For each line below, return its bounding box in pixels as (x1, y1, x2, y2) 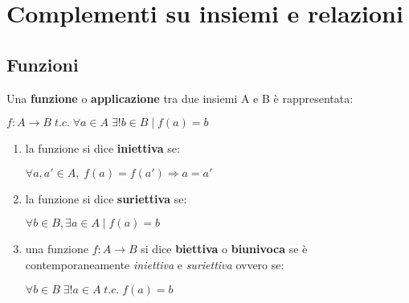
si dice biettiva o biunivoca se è (141, 240, 308, 257)
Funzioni (6, 51, 79, 76)
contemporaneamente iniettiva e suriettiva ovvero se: (25, 256, 284, 272)
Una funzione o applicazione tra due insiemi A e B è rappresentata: (6, 89, 354, 106)
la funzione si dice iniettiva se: (25, 140, 180, 157)
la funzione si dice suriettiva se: (25, 190, 187, 207)
